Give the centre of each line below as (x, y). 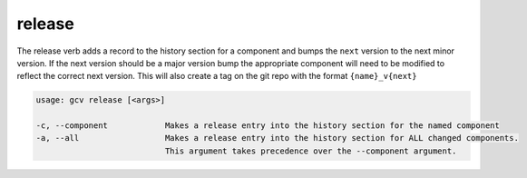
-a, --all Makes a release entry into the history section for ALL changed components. (277, 138)
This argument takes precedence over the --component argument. (311, 151)
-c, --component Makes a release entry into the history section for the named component (268, 126)
